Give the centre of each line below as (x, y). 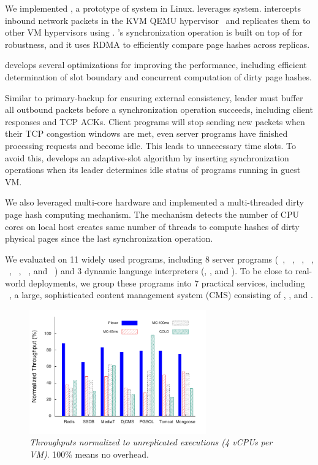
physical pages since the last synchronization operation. (109, 238)
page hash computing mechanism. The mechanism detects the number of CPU (152, 214)
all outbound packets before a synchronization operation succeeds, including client (159, 110)
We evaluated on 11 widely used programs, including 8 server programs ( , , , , (159, 259)
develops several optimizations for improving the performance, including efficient (156, 65)
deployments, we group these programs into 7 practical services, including (167, 282)
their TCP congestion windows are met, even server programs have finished (146, 133)
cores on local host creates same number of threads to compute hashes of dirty (152, 226)
